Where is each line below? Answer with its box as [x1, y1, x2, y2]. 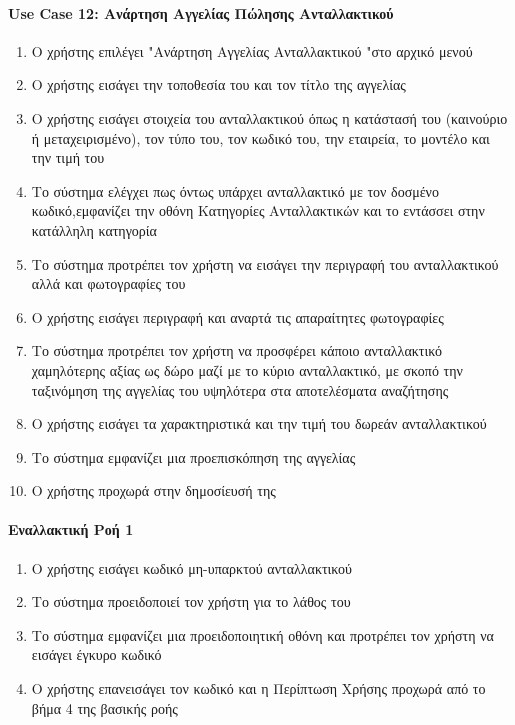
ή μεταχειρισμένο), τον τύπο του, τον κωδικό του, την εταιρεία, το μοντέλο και [31, 127, 490, 148]
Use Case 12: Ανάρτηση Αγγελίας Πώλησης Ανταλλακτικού [8, 2, 394, 23]
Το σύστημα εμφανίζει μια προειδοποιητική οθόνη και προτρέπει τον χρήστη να [31, 624, 494, 645]
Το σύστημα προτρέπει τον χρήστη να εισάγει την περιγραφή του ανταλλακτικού [31, 253, 499, 274]
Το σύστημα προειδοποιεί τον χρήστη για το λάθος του [31, 591, 351, 612]
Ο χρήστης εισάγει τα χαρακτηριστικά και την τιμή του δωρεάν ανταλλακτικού [31, 413, 487, 434]
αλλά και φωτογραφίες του [31, 273, 186, 294]
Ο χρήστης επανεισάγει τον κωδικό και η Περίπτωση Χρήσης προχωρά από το [31, 678, 486, 699]
